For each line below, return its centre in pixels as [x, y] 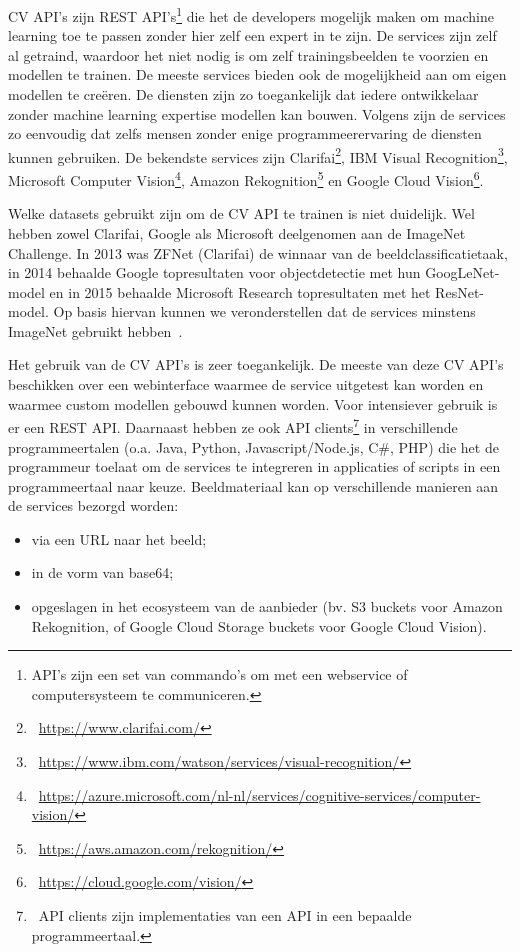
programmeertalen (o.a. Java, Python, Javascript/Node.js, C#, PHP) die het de [253, 446]
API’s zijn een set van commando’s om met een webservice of [219, 674]
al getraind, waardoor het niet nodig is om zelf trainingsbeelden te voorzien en [248, 54]
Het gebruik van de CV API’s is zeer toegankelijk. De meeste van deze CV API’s [256, 364]
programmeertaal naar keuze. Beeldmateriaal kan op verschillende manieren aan [253, 485]
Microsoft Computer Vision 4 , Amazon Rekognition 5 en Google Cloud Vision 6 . [246, 178]
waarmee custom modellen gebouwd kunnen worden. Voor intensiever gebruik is [253, 403]
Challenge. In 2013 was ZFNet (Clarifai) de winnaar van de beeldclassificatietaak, [258, 252]
